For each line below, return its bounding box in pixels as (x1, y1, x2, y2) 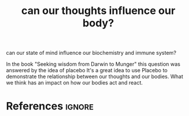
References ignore (6, 100, 94, 113)
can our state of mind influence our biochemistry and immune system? (6, 50, 177, 57)
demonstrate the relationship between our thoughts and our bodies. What (6, 73, 183, 80)
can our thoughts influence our (21, 4, 176, 17)
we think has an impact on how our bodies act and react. (6, 79, 143, 86)
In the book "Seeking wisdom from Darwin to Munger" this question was (6, 61, 180, 68)
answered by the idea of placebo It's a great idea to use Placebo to (6, 67, 168, 74)
